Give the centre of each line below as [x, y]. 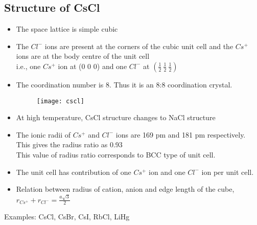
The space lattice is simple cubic [67, 29]
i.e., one [28, 66]
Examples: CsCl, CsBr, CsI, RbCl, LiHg [67, 217]
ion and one [167, 172]
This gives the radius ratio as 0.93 [69, 144]
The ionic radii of [43, 134]
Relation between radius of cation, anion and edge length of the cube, [125, 189]
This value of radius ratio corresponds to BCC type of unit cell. [116, 155]
